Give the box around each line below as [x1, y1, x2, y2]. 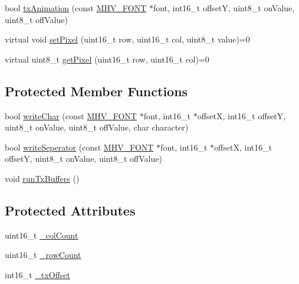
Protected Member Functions [5, 81, 188, 100]
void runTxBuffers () [5, 172, 80, 184]
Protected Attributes [5, 201, 136, 219]
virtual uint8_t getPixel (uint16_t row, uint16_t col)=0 [5, 53, 209, 65]
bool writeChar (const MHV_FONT [5, 109, 137, 122]
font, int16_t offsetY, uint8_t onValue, [153, 2, 295, 14]
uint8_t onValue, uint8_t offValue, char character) [5, 121, 189, 133]
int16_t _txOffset [5, 268, 70, 280]
